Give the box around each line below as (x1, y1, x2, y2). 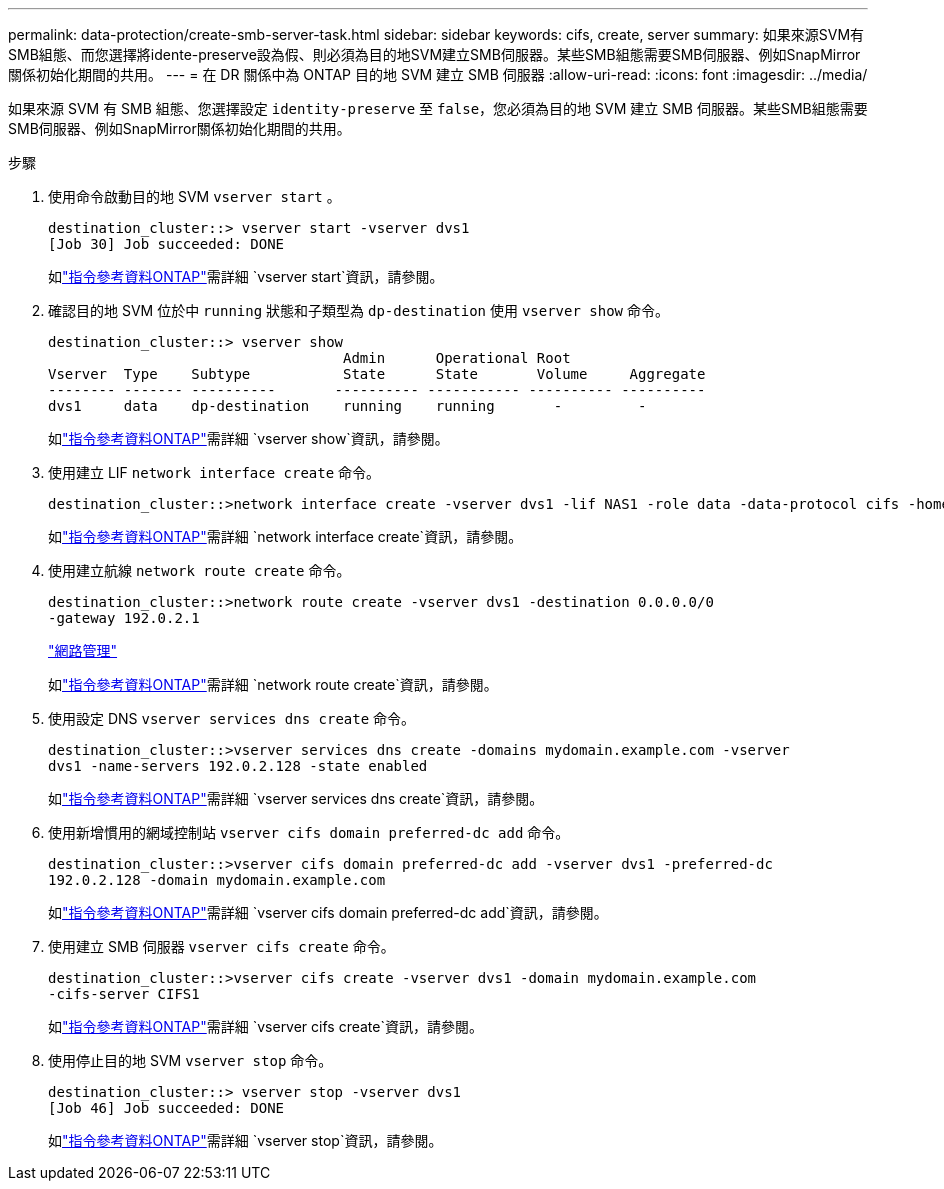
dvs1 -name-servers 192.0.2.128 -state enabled (48, 758, 428, 774)
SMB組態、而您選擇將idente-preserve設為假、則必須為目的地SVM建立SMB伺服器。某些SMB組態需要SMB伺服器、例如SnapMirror (8, 46, 861, 63)
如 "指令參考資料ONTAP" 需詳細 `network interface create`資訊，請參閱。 (48, 528, 523, 545)
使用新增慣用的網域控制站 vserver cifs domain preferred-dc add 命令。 (48, 824, 570, 841)
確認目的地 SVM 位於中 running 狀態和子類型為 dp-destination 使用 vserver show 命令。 (48, 302, 669, 319)
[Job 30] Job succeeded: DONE (48, 236, 285, 252)
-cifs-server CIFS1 (48, 986, 200, 1002)
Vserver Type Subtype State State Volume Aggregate (48, 366, 706, 382)
